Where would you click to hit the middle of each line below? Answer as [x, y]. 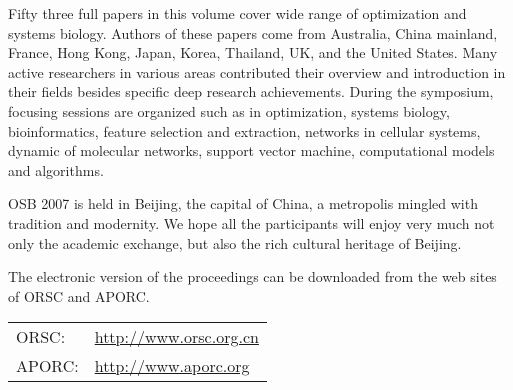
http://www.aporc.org [172, 366]
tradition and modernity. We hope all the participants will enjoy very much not [251, 222]
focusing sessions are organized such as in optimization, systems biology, [229, 110]
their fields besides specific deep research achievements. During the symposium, [251, 91]
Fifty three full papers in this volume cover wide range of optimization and [237, 13]
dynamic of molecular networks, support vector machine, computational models [251, 150]
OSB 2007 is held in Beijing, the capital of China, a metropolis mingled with [243, 203]
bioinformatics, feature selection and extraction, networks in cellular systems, [244, 130]
